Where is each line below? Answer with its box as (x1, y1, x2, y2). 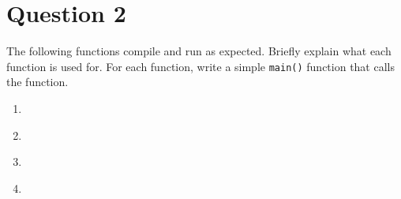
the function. (6, 73, 69, 90)
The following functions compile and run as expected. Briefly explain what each (6, 43, 392, 59)
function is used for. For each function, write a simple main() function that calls (6, 58, 395, 74)
